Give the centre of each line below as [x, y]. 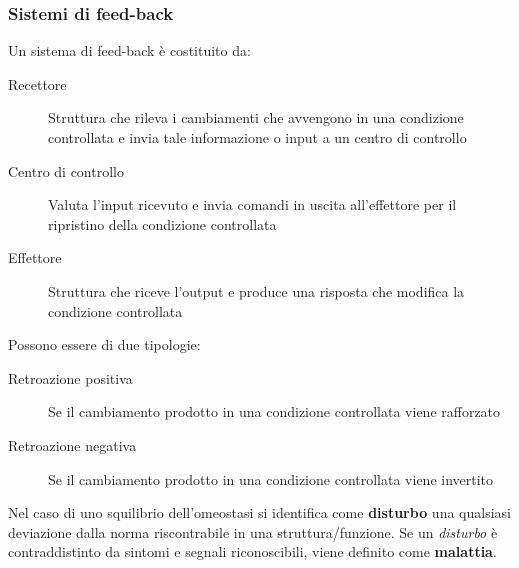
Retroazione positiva [70, 377]
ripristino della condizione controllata [162, 223]
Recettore [37, 83]
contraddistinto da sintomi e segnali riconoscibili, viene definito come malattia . [252, 551]
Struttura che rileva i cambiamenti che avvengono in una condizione [256, 117]
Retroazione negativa [72, 444]
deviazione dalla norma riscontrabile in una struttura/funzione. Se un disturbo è [253, 531]
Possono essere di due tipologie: [104, 344]
